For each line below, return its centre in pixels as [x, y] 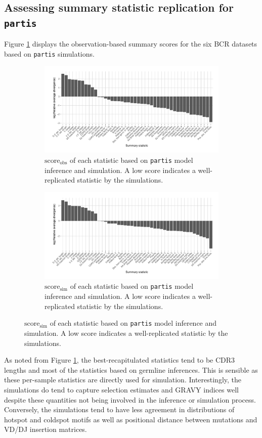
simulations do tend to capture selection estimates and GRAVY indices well [121, 389]
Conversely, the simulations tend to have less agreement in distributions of [119, 409]
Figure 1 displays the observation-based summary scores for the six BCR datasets [131, 44]
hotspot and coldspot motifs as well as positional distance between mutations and [131, 419]
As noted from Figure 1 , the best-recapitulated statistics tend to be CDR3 [120, 360]
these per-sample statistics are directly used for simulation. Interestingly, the [123, 380]
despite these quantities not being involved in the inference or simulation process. [130, 399]
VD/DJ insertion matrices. [46, 429]
